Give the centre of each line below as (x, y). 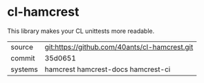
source (22, 47)
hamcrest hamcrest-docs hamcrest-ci (108, 69)
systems (24, 69)
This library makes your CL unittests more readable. (81, 31)
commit (23, 58)
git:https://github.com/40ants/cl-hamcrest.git (119, 47)
